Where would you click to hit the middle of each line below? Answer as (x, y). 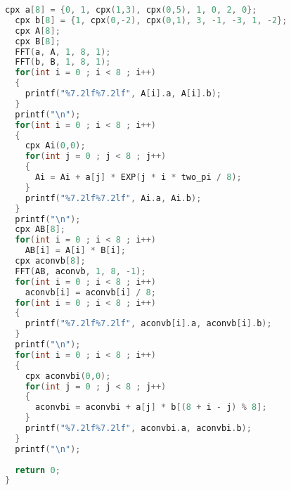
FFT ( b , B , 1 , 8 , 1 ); (63, 62)
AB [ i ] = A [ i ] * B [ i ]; (75, 251)
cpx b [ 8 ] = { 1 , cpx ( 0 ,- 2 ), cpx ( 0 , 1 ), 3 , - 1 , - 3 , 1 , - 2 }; (151, 20)
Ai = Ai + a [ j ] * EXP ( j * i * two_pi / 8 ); (138, 177)
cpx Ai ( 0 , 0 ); (55, 146)
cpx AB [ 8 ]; (40, 230)
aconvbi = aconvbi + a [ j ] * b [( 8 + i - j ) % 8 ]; (151, 407)
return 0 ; (38, 470)
